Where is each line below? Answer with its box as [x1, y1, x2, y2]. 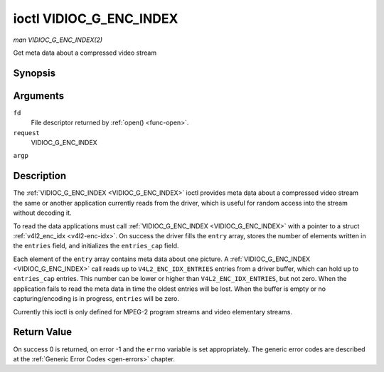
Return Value [13, 326, 73, 338]
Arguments [13, 90, 65, 102]
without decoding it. [13, 208, 72, 217]
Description [13, 170, 67, 182]
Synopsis [13, 67, 56, 79]
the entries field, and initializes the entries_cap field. [13, 242, 179, 250]
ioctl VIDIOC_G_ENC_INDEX [13, 11, 178, 26]
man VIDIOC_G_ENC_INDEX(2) [13, 36, 103, 44]
